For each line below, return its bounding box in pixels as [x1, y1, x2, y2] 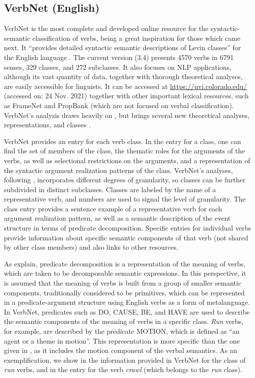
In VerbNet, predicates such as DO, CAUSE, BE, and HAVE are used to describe [4, 306, 250, 317]
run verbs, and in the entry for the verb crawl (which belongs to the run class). [4, 364, 242, 375]
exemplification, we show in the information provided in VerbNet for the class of [4, 354, 246, 365]
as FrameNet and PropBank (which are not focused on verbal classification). [4, 100, 234, 110]
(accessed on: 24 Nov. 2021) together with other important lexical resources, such [4, 90, 249, 101]
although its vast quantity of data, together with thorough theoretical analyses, [4, 71, 243, 82]
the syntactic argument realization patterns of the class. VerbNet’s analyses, [4, 165, 233, 175]
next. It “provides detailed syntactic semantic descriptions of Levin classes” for [4, 42, 241, 53]
